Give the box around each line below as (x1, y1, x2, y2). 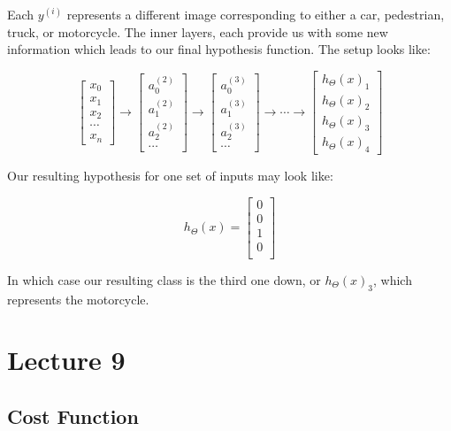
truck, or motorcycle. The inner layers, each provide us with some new (7, 22, 388, 41)
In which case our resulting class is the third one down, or (7, 270, 321, 289)
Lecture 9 (7, 342, 126, 378)
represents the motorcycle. (7, 289, 149, 308)
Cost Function (7, 403, 139, 429)
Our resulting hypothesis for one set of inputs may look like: (7, 166, 333, 185)
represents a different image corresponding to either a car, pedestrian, (66, 5, 445, 23)
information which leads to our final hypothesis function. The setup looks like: (7, 40, 431, 58)
